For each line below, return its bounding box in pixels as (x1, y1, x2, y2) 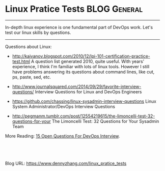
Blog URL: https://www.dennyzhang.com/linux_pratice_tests (5, 160, 127, 166)
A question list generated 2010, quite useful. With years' (31, 58, 145, 64)
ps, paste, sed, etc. (12, 74, 51, 80)
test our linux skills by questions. (5, 29, 71, 35)
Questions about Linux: (5, 43, 52, 50)
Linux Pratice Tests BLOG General (5, 3, 143, 15)
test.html (12, 58, 30, 64)
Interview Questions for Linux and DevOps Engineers (35, 88, 142, 94)
